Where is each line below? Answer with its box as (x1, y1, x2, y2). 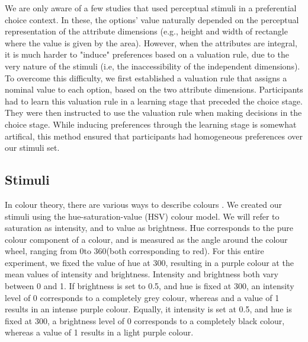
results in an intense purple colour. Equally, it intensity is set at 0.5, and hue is (5, 303, 292, 315)
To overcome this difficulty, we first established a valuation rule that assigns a (5, 71, 287, 84)
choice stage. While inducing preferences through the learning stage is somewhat (5, 118, 297, 130)
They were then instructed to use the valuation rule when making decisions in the (5, 106, 302, 119)
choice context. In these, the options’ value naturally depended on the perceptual (5, 13, 299, 26)
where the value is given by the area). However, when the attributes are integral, (5, 36, 297, 49)
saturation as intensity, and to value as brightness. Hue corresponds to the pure (5, 221, 293, 234)
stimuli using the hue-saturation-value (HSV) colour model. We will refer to (5, 210, 280, 222)
